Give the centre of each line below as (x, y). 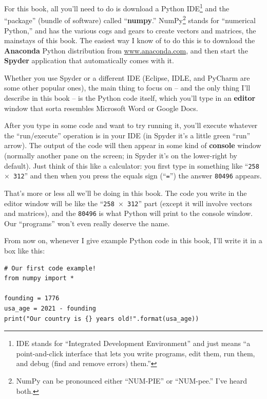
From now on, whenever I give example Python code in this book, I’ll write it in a (133, 240)
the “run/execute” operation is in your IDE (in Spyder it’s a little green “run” (127, 135)
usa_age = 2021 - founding (50, 309)
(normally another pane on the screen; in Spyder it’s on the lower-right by (121, 156)
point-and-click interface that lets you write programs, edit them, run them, (136, 353)
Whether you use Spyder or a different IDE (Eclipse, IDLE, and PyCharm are (127, 77)
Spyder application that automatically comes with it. (89, 60)
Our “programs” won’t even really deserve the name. (87, 223)
